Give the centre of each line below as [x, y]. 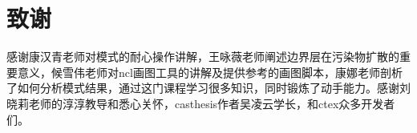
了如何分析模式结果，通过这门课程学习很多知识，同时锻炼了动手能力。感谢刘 [208, 88]
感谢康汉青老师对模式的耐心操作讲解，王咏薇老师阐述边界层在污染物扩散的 [203, 56]
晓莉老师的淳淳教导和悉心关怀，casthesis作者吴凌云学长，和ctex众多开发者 [201, 103]
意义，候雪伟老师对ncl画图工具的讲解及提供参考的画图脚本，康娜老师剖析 [210, 72]
